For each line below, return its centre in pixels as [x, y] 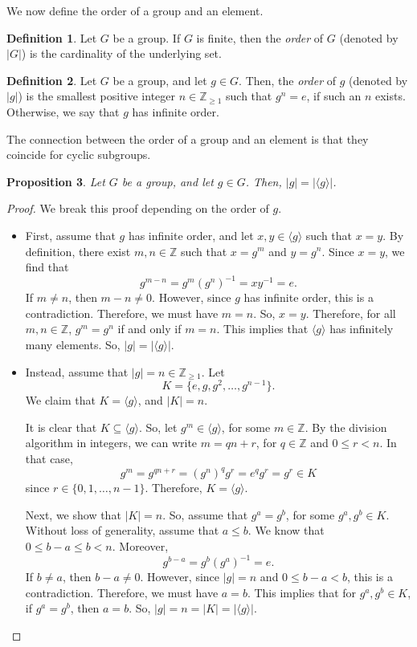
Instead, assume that [77, 371]
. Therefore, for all [351, 313]
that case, [49, 459]
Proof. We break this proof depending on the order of [138, 208]
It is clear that [61, 427]
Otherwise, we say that [63, 111]
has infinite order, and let [191, 235]
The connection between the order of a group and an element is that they [188, 138]
